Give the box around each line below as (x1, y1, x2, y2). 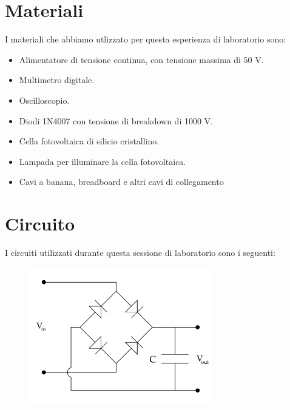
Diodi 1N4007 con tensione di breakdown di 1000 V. (19, 114, 214, 127)
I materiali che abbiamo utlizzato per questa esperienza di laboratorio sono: (5, 33, 286, 45)
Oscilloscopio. (19, 93, 70, 106)
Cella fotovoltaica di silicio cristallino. (19, 135, 160, 147)
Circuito (5, 211, 75, 236)
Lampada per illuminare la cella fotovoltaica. (19, 155, 186, 167)
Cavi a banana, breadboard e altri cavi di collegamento (19, 175, 224, 188)
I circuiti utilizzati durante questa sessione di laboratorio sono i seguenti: (5, 246, 275, 258)
